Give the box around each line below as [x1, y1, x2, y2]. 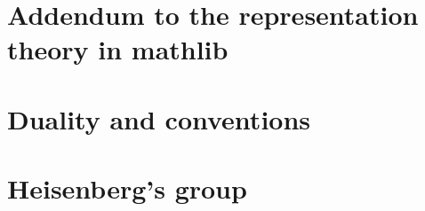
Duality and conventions [7, 100, 311, 137]
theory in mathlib [7, 31, 229, 67]
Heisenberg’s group [7, 170, 247, 207]
